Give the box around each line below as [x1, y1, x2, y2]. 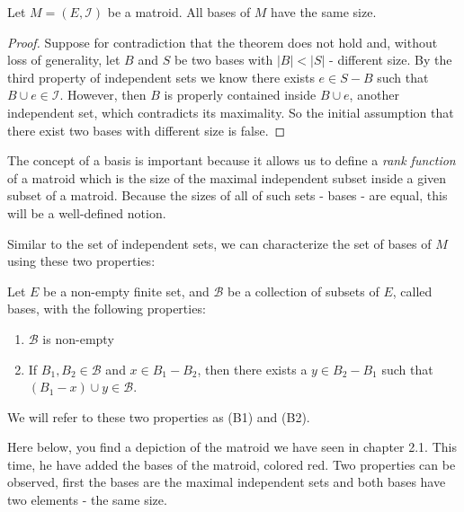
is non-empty [42, 329, 114, 348]
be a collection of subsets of [228, 281, 379, 300]
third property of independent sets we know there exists [7, 67, 315, 86]
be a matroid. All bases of [107, 3, 251, 21]
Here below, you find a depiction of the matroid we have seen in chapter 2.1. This [7, 437, 457, 456]
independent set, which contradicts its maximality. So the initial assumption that [7, 102, 454, 121]
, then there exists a [197, 359, 308, 378]
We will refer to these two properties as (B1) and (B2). [7, 407, 310, 426]
